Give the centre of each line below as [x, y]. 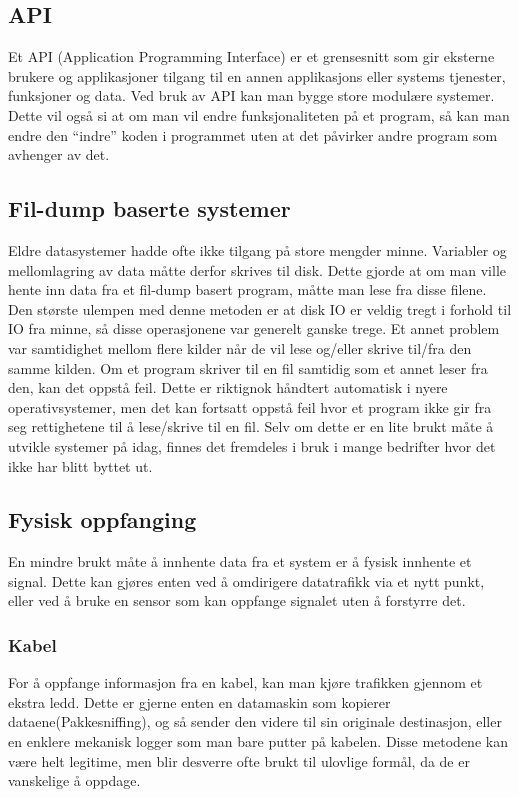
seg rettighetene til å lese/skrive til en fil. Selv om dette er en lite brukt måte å [251, 426]
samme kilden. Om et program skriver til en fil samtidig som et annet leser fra [248, 367]
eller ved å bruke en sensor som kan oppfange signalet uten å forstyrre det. [237, 600]
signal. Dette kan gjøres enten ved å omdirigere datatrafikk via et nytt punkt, [246, 580]
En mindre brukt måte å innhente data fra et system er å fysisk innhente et [240, 561]
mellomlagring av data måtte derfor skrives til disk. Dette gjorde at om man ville [257, 269]
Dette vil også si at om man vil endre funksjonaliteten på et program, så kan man [259, 114]
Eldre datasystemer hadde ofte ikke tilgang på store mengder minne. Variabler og [257, 249]
